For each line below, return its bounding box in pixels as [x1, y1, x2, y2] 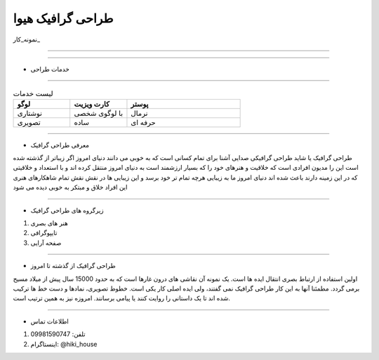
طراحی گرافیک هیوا [13, 11, 114, 26]
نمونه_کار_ [13, 35, 41, 44]
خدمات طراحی [30, 65, 69, 73]
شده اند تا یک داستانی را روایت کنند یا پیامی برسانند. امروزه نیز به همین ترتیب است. [13, 294, 231, 302]
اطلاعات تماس [30, 316, 69, 326]
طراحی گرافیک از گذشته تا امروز [30, 262, 116, 270]
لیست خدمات [13, 88, 53, 98]
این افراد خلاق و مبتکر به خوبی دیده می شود [13, 183, 128, 192]
